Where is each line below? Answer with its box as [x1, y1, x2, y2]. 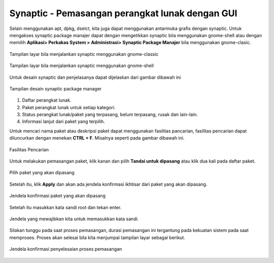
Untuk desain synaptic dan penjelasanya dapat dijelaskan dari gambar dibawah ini [9, 74, 181, 80]
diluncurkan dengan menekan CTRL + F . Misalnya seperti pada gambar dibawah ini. [9, 135, 185, 141]
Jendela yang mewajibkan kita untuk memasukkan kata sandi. [9, 216, 139, 222]
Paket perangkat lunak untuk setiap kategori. [22, 104, 116, 110]
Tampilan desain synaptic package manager [9, 85, 102, 91]
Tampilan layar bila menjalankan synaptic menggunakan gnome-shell [9, 62, 154, 69]
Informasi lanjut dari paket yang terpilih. [22, 118, 105, 124]
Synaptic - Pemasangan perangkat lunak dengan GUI [9, 8, 237, 19]
